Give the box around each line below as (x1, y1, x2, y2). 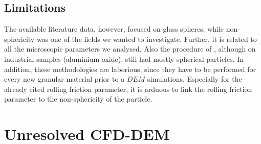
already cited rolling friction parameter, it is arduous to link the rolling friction (4, 83, 252, 94)
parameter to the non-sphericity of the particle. (4, 93, 153, 104)
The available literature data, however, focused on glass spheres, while (4, 23, 224, 34)
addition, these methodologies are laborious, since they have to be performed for (4, 63, 256, 74)
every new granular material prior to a (4, 74, 125, 84)
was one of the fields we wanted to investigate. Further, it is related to (36, 33, 257, 44)
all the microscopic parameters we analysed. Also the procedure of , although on (4, 43, 256, 54)
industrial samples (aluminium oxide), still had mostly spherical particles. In (4, 53, 244, 64)
